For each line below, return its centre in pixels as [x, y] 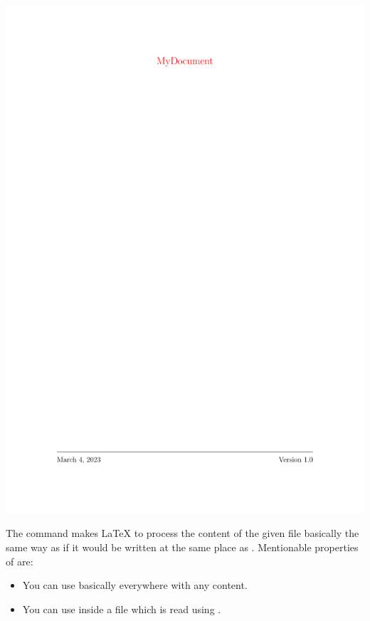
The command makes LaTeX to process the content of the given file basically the [183, 533]
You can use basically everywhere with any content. [135, 585]
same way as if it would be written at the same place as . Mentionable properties [182, 547]
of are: [20, 561]
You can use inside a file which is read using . [122, 609]
